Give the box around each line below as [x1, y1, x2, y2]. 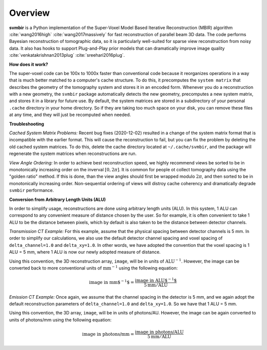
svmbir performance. [9, 188, 54, 194]
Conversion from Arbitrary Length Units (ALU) [9, 196, 106, 202]
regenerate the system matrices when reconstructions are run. [9, 151, 137, 156]
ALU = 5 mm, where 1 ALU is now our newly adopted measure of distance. [9, 249, 161, 255]
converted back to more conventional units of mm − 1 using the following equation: [9, 265, 178, 271]
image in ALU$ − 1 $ [134, 277, 177, 283]
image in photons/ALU [134, 329, 184, 335]
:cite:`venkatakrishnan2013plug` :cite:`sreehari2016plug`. [9, 52, 125, 58]
